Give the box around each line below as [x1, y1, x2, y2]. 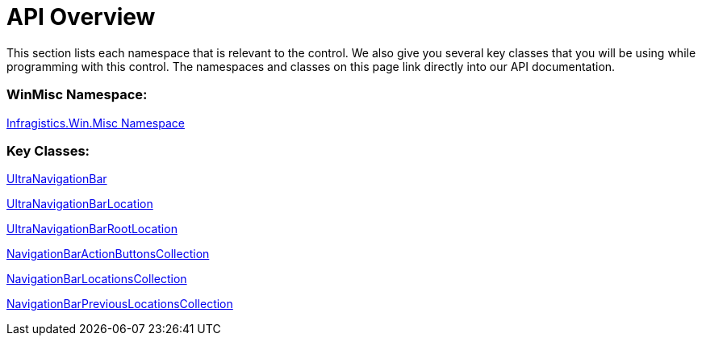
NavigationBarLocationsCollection [6, 272, 187, 286]
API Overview [6, 3, 156, 31]
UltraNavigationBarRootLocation [6, 222, 178, 236]
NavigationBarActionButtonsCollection [6, 247, 210, 261]
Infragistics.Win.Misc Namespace [6, 115, 185, 130]
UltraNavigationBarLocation [6, 197, 153, 211]
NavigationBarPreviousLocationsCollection [6, 297, 233, 311]
